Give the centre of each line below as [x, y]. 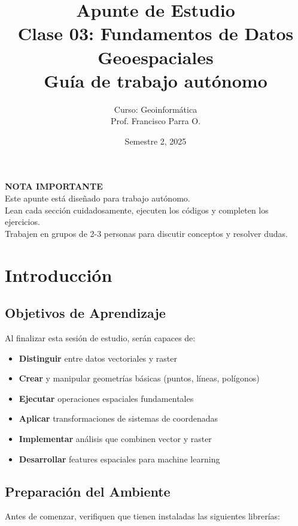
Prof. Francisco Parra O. [156, 121]
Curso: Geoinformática [156, 109]
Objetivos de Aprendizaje [85, 313]
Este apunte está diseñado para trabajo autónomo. [98, 198]
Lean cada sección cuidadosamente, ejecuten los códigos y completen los [137, 210]
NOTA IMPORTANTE [54, 186]
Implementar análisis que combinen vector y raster [115, 438]
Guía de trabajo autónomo [156, 80]
